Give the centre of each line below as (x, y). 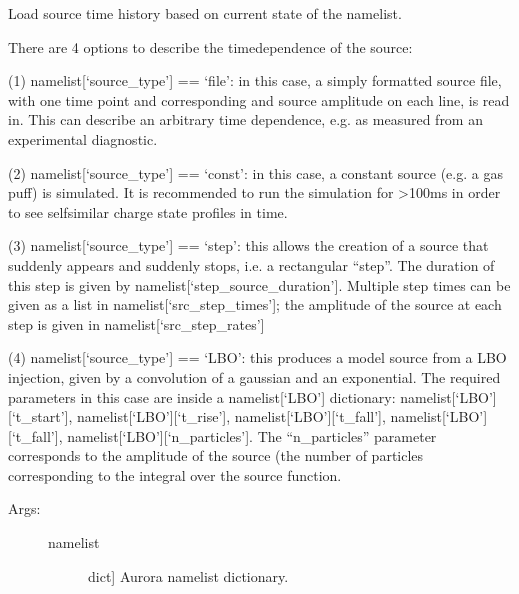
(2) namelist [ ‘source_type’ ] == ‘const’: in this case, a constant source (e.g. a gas (255, 172)
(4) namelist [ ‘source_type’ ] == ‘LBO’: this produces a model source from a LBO (257, 357)
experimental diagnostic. (83, 138)
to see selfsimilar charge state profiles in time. (148, 211)
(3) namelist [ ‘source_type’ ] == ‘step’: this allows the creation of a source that (248, 245)
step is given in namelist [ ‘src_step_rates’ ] (136, 323)
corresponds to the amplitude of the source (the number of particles (216, 455)
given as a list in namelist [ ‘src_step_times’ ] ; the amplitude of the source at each (255, 304)
